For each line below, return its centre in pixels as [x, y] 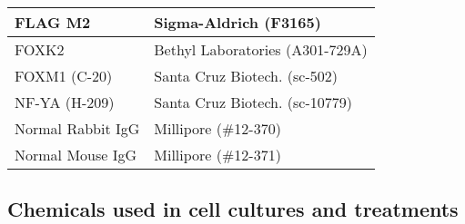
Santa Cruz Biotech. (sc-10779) [253, 102]
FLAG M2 [53, 22]
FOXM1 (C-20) [64, 76]
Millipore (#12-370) [217, 128]
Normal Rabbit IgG [77, 128]
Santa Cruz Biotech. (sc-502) [246, 76]
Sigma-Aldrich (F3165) [238, 22]
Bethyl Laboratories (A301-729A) [261, 49]
